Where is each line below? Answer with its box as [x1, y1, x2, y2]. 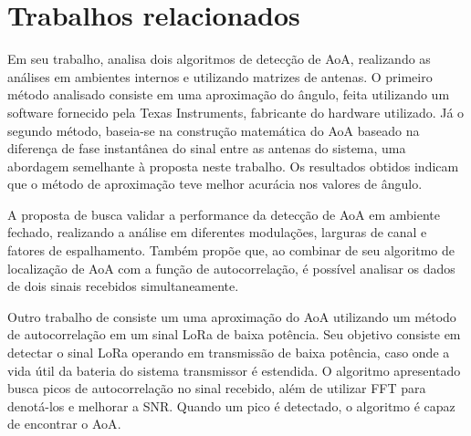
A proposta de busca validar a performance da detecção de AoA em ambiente [7, 204, 440, 223]
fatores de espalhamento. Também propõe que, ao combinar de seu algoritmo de [7, 241, 455, 260]
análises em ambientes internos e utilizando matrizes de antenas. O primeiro [7, 67, 433, 86]
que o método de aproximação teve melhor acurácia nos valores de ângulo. [7, 174, 423, 193]
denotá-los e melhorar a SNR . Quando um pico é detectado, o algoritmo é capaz [7, 396, 455, 415]
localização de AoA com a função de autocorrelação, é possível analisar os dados [7, 258, 455, 277]
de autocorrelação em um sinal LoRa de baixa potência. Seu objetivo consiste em [7, 325, 461, 344]
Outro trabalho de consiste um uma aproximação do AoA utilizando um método [7, 306, 456, 326]
